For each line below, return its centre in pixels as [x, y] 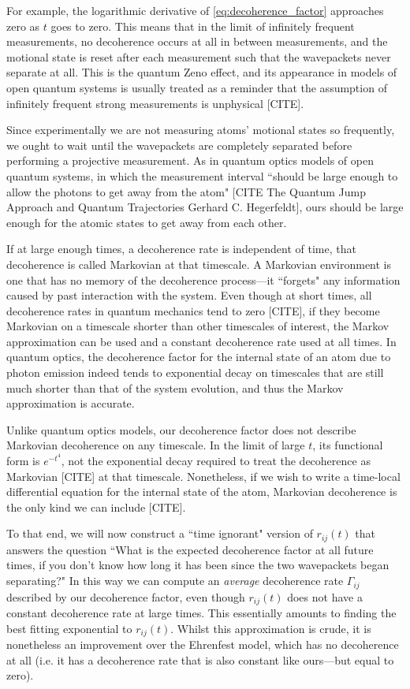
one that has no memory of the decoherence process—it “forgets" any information [203, 279]
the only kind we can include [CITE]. [96, 507]
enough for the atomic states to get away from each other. [147, 222]
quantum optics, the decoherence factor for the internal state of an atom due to [199, 357]
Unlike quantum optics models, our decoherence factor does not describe [181, 429]
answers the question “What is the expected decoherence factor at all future [190, 549]
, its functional [348, 445]
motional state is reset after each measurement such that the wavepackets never [199, 56]
